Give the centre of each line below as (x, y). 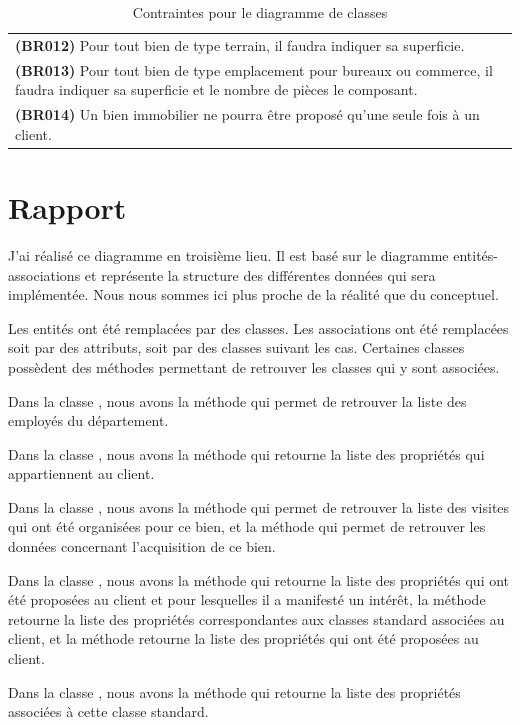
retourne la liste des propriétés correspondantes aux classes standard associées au (256, 618)
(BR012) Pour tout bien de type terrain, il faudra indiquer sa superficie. (240, 44)
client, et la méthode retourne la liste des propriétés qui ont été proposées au (243, 638)
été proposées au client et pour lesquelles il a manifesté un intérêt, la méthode (247, 599)
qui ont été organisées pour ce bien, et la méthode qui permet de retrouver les (247, 526)
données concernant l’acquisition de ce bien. (142, 546)
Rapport (67, 207)
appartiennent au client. (81, 473)
